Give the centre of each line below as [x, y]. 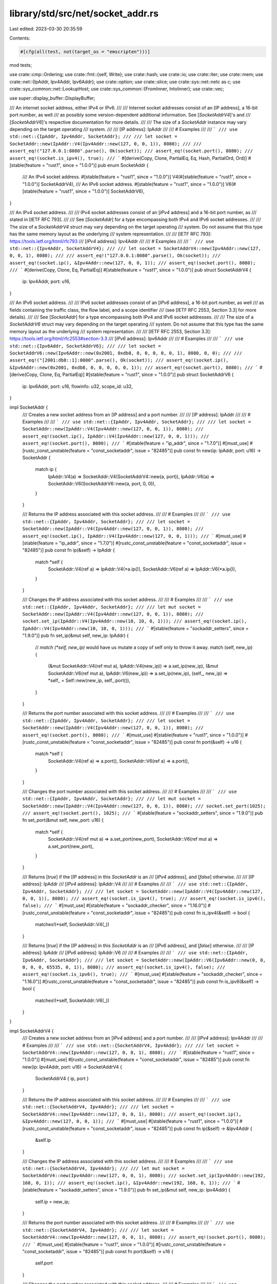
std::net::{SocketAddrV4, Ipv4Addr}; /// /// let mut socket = [103, 1169]
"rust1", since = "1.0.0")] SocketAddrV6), [102, 191]
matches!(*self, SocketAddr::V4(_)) [72, 924]
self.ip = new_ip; [53, 1201]
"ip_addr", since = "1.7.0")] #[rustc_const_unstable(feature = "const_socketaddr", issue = [153, 543]
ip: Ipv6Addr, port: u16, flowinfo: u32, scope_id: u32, [78, 386]
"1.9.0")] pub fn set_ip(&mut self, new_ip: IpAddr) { [76, 636]
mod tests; [21, 65]
